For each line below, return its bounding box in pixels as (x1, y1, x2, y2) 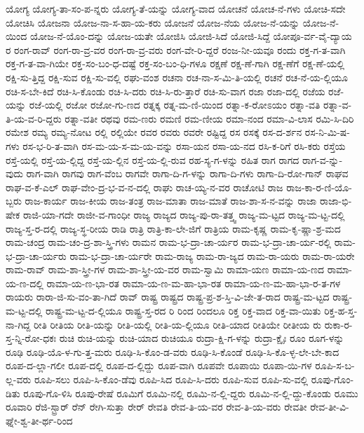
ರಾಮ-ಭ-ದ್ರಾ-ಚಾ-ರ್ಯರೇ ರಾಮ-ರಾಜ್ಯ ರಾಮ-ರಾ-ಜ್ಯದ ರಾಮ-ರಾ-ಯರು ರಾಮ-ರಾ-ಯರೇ (69, 248, 355, 263)
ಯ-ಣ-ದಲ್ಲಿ (6, 275, 43, 290)
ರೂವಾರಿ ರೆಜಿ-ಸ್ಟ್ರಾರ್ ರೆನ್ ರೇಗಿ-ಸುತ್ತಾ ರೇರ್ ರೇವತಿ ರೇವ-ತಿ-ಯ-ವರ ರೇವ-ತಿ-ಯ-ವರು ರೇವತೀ (6, 399, 307, 414)
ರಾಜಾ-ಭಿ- (319, 193, 352, 208)
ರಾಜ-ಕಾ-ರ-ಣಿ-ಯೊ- (286, 179, 352, 194)
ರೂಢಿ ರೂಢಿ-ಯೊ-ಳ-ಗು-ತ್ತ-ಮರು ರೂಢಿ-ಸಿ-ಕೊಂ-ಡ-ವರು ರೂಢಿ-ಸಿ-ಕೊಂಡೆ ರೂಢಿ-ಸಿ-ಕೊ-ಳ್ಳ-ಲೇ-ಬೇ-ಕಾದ (6, 344, 339, 359)
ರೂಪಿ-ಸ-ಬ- (315, 358, 355, 373)
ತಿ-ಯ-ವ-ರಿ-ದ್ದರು (6, 111, 62, 125)
